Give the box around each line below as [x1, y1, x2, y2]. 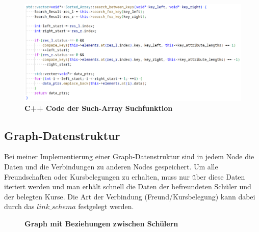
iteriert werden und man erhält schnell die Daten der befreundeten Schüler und [4, 181, 251, 192]
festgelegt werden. [78, 201, 134, 212]
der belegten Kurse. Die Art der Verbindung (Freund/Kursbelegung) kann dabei [4, 191, 255, 201]
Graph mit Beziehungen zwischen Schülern [24, 218, 178, 228]
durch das [4, 201, 35, 212]
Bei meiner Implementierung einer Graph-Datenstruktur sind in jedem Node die [4, 151, 254, 162]
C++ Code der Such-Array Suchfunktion [24, 102, 173, 113]
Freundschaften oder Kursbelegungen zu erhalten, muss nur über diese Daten [4, 171, 245, 182]
